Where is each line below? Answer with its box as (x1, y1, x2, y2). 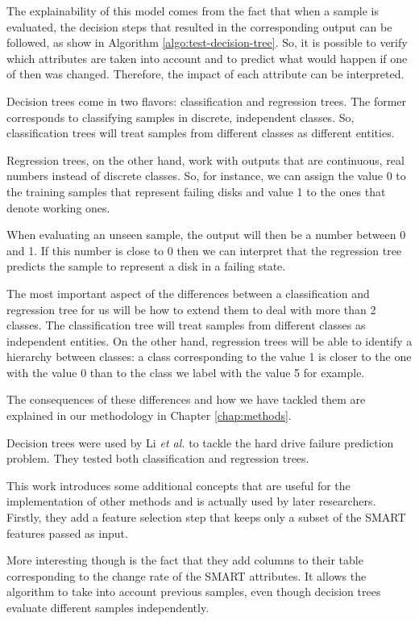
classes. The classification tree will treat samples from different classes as (6, 317, 366, 334)
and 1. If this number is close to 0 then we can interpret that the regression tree (6, 241, 402, 258)
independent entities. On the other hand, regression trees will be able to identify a (6, 332, 413, 349)
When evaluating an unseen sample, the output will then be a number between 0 (6, 226, 406, 243)
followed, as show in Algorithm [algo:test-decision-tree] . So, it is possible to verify (6, 34, 408, 51)
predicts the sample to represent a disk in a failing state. (6, 258, 286, 275)
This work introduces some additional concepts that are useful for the (6, 476, 351, 493)
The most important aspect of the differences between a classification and (6, 284, 370, 301)
